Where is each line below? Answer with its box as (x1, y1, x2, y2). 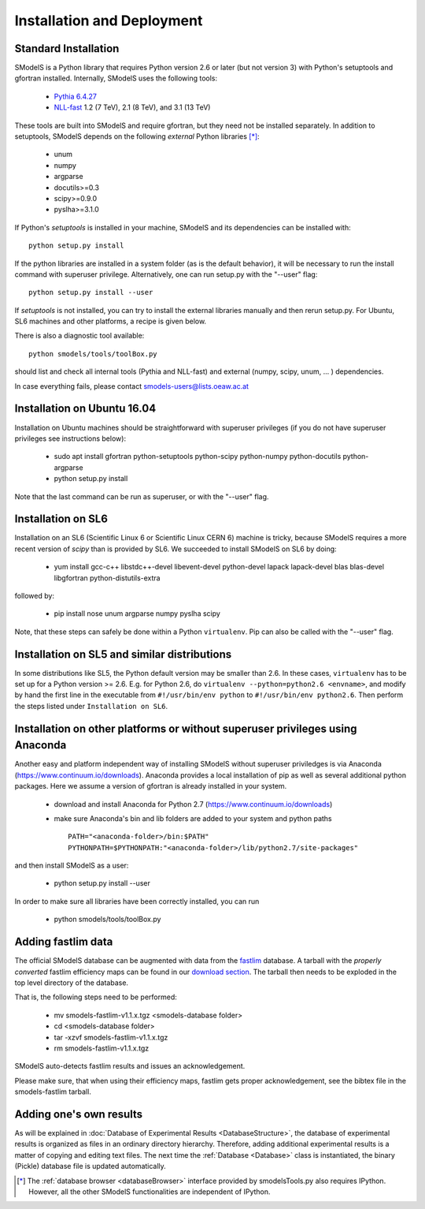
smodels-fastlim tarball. (14, 1087, 92, 1096)
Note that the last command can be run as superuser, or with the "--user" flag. (14, 491, 269, 501)
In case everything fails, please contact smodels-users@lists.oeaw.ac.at (14, 381, 249, 390)
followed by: (14, 591, 55, 600)
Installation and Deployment (14, 12, 203, 29)
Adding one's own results (14, 1107, 143, 1121)
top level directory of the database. (14, 978, 129, 987)
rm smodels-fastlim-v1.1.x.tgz (54, 1043, 150, 1053)
